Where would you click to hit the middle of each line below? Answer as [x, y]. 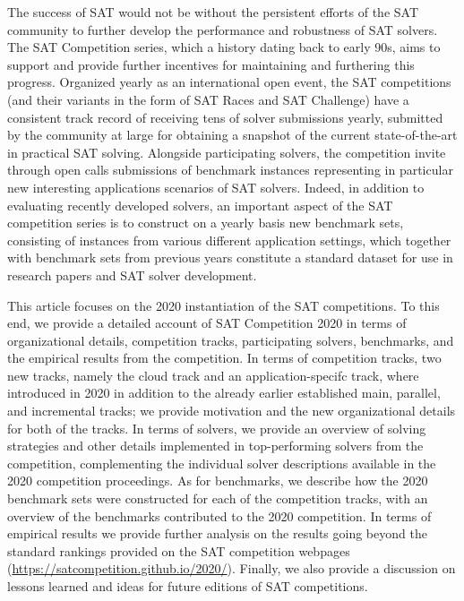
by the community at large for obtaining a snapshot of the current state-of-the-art [232, 135]
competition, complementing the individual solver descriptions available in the [222, 463]
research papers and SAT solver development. [132, 275]
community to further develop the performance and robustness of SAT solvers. [223, 29]
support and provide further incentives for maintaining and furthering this [211, 64]
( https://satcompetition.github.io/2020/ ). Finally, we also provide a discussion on [232, 568]
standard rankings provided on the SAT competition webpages [179, 550]
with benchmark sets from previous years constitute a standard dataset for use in [230, 258]
